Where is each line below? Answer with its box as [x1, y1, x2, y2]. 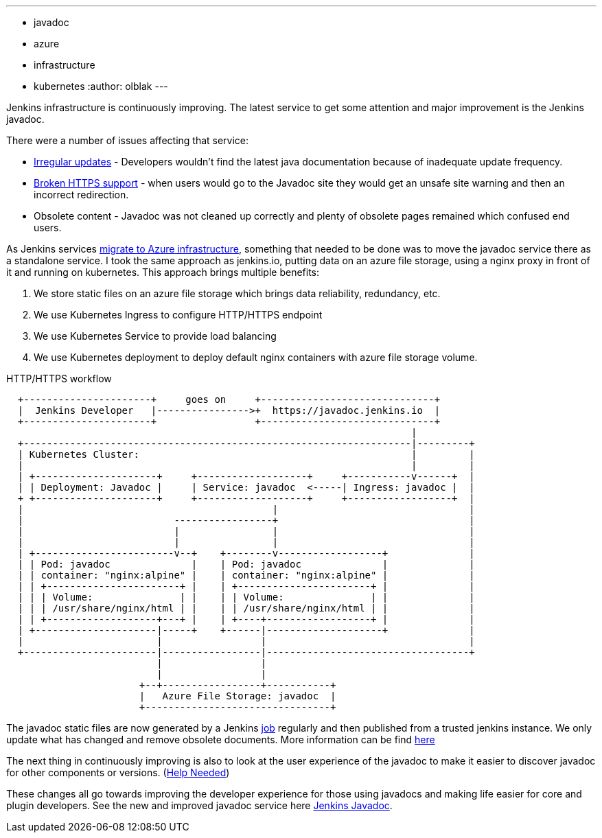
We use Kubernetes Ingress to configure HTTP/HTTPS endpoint [34, 309, 323, 321]
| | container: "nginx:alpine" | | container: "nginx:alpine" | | [17, 570, 475, 581]
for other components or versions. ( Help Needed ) [6, 767, 230, 778]
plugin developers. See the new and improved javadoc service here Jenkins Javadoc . [6, 800, 393, 811]
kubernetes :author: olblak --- [34, 80, 168, 92]
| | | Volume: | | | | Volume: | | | [17, 592, 475, 603]
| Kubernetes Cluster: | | [17, 449, 475, 460]
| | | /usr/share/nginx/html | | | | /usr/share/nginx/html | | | [17, 603, 475, 614]
